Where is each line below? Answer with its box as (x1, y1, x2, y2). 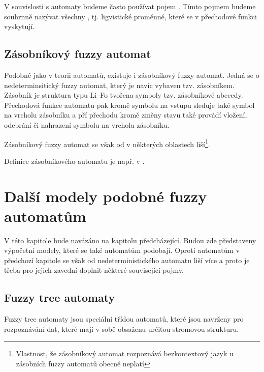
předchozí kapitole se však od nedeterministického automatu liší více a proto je (4, 254, 250, 265)
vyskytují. (4, 21, 35, 32)
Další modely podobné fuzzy (4, 185, 207, 206)
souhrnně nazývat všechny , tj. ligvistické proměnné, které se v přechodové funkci (4, 11, 257, 21)
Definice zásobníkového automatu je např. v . (4, 155, 145, 166)
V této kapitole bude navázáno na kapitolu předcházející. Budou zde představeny (4, 235, 256, 245)
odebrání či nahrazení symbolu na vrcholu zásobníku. (4, 119, 170, 130)
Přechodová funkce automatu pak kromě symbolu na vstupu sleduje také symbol (4, 99, 255, 110)
